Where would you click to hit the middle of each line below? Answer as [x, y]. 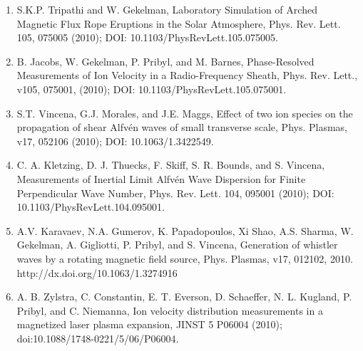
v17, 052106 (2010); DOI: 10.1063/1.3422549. [115, 141]
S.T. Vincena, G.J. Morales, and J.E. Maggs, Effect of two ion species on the [185, 113]
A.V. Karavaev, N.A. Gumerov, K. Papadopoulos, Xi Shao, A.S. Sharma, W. [185, 230]
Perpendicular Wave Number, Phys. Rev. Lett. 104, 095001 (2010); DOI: [175, 193]
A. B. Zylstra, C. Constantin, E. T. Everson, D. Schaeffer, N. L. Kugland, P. [184, 297]
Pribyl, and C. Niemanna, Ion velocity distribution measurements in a [170, 310]
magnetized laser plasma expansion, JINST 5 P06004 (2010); [149, 324]
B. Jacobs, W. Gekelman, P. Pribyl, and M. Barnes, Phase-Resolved [165, 61]
